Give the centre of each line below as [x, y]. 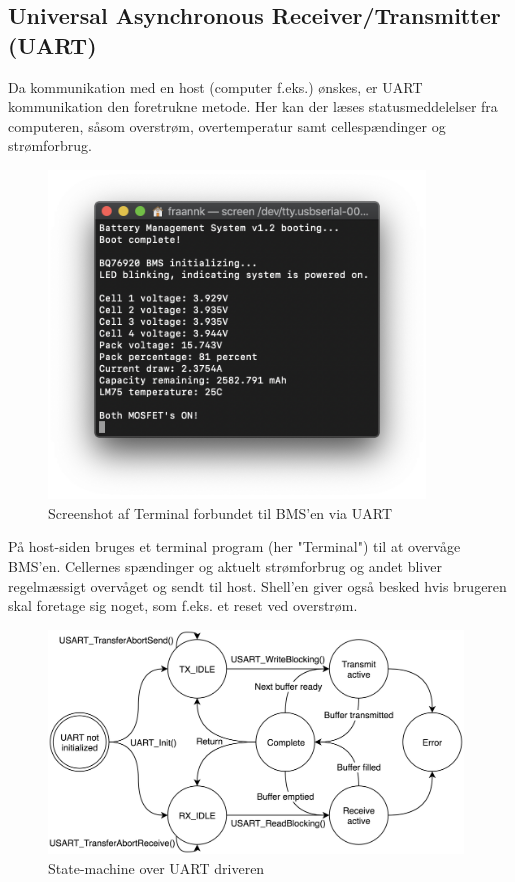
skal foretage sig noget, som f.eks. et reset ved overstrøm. [183, 605]
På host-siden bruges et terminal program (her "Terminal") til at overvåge [234, 546]
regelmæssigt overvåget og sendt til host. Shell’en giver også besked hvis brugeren [257, 585]
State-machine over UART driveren [156, 867]
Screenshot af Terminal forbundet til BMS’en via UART [220, 512]
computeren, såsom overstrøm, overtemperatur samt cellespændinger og [227, 125]
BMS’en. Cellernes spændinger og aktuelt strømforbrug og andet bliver [225, 566]
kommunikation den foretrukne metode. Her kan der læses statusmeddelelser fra [253, 106]
